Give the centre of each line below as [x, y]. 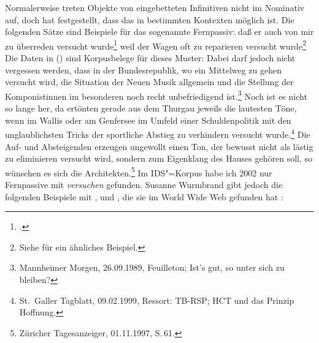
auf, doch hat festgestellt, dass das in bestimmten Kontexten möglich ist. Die [150, 19]
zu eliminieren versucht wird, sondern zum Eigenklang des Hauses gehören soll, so [159, 158]
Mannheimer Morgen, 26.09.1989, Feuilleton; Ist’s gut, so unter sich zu [152, 267]
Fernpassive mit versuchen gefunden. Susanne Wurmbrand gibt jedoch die [144, 184]
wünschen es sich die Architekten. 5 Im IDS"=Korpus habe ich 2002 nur [139, 171]
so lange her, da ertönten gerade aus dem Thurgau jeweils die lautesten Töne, [151, 108]
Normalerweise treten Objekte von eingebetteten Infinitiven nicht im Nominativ [155, 7]
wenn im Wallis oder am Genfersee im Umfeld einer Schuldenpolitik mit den [148, 120]
